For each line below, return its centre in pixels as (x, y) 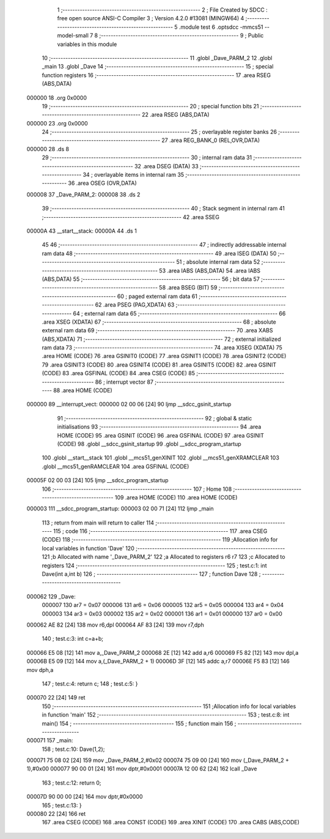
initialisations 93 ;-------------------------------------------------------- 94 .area (159, 427)
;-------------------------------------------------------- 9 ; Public (181, 35)
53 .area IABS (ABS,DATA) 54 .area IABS (210, 270)
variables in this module (87, 44)
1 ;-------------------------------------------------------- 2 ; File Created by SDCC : (163, 10)
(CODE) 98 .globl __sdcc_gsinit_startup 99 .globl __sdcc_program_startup (149, 444)
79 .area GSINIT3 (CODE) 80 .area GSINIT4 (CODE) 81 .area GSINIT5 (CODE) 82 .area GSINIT (159, 365)
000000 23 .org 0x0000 (57, 123)
